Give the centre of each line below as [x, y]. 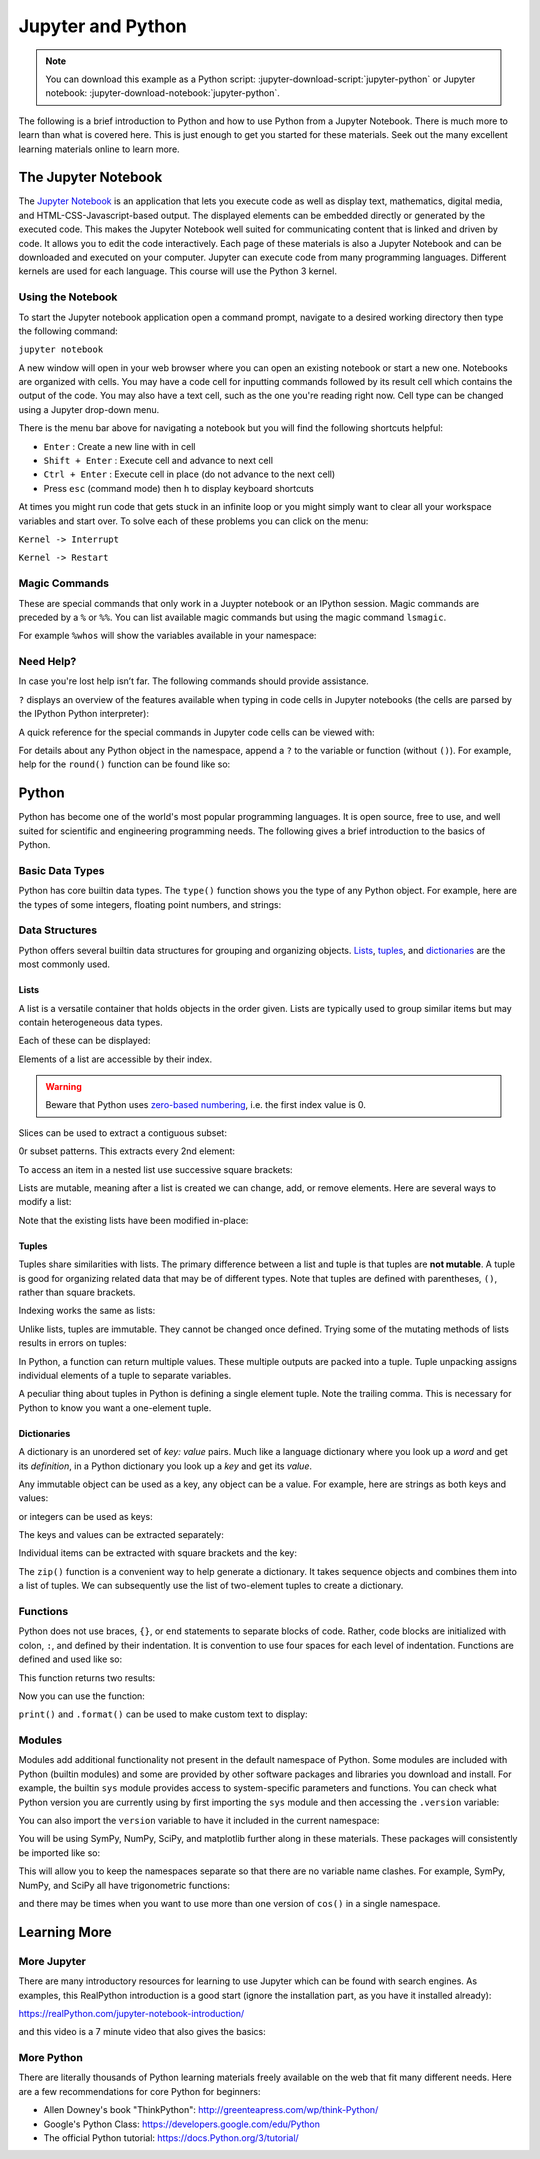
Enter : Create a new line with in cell [119, 446]
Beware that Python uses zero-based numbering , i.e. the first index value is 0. [206, 1105]
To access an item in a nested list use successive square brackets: [156, 1169]
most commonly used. [64, 964]
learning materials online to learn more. [99, 149]
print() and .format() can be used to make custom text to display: [163, 1714]
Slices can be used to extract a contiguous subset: [122, 1132]
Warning [63, 1087]
